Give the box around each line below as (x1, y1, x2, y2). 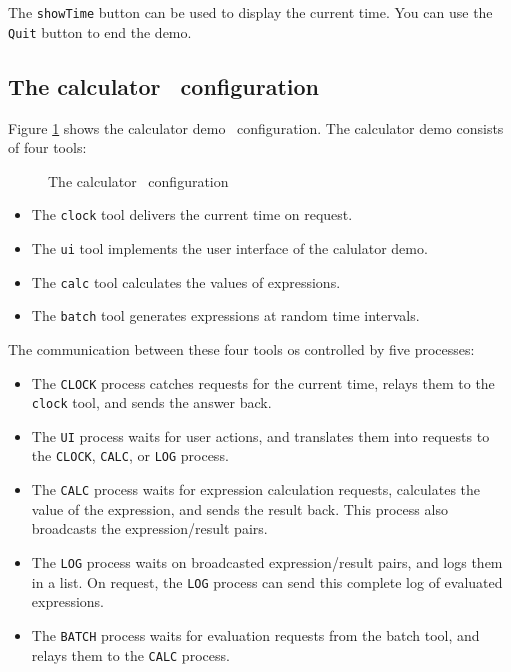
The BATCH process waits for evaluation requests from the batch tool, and (31, 624, 480, 645)
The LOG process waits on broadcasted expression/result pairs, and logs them (31, 551, 503, 572)
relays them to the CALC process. (31, 644, 230, 665)
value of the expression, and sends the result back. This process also (31, 498, 448, 519)
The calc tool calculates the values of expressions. (31, 271, 341, 292)
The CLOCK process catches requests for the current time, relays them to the (31, 372, 495, 393)
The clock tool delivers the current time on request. (31, 204, 353, 225)
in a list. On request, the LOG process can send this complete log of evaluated (31, 571, 503, 592)
